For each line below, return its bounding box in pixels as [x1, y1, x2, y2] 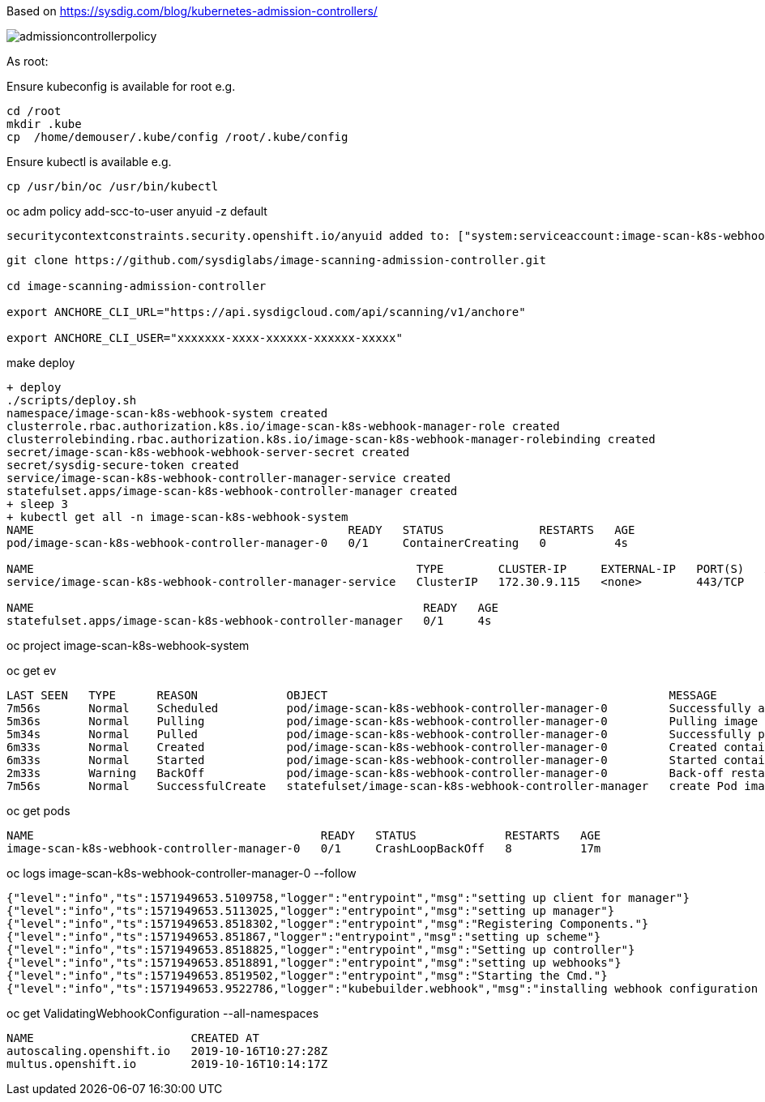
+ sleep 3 [6, 498, 68, 510]
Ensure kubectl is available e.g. [6, 155, 172, 169]
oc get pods [6, 804, 71, 818]
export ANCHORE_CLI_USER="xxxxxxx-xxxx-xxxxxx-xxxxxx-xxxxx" [6, 331, 403, 344]
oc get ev [6, 664, 57, 677]
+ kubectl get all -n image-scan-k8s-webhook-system [6, 510, 348, 523]
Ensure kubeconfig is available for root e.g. [6, 79, 236, 93]
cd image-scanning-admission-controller [6, 280, 267, 293]
